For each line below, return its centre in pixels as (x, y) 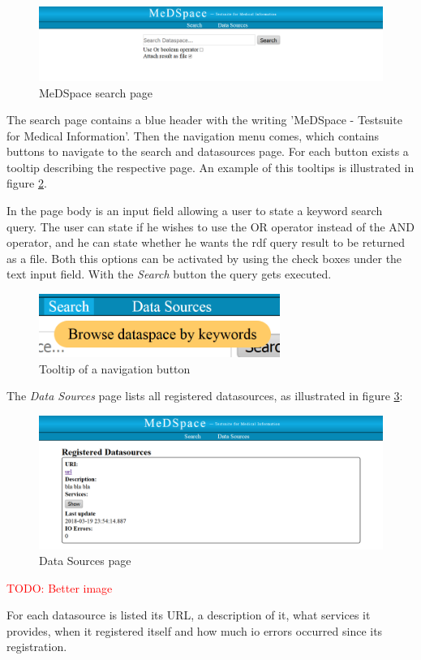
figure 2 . (27, 183)
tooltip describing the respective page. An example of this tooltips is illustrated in (210, 167)
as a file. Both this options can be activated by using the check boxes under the (204, 258)
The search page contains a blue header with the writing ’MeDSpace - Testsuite (204, 120)
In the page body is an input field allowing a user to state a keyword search (195, 211)
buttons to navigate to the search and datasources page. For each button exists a (208, 151)
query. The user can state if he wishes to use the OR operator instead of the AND (211, 226)
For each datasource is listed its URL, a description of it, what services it (189, 615)
